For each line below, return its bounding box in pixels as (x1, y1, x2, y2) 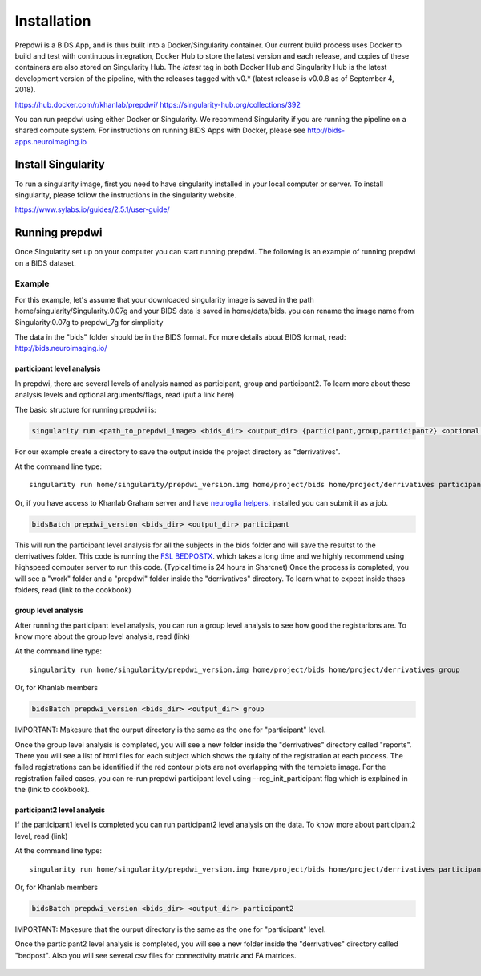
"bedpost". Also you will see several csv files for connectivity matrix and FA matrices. (14, 950, 297, 960)
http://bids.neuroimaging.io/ (14, 344, 107, 353)
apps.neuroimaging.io (14, 136, 87, 146)
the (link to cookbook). (14, 785, 90, 795)
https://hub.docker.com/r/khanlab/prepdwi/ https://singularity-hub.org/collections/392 (14, 100, 301, 109)
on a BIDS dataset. (14, 258, 76, 268)
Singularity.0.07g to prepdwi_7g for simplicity (14, 317, 164, 327)
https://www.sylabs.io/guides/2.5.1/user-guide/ (14, 205, 170, 214)
